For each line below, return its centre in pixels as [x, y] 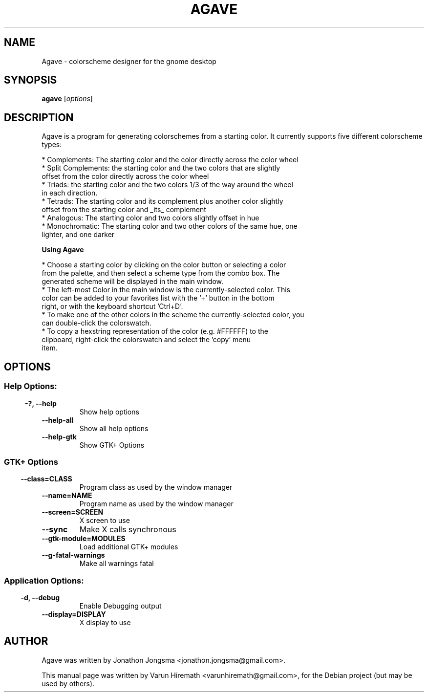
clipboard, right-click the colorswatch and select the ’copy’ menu [146, 340]
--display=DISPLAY [74, 614]
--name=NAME [67, 496]
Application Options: [44, 580]
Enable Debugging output [120, 606]
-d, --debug [40, 598]
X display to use [105, 622]
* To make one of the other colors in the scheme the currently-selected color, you [173, 315]
